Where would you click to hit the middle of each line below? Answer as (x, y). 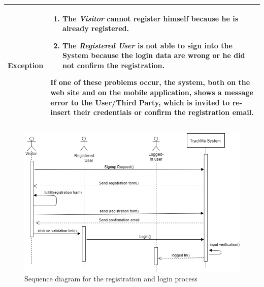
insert (61, 112)
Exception (26, 65)
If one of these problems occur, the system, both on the (150, 82)
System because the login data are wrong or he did (154, 55)
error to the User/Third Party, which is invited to (140, 102)
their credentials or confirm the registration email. (163, 112)
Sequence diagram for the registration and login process (111, 279)
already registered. (96, 28)
